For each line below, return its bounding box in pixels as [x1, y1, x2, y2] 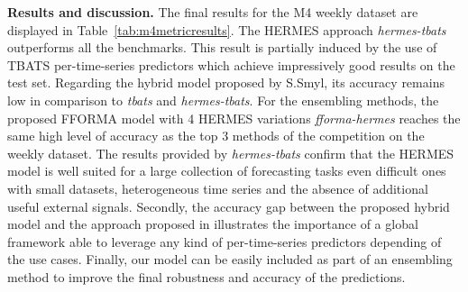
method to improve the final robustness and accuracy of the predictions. [7, 267, 406, 286]
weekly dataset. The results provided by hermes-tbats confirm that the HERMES [7, 143, 454, 162]
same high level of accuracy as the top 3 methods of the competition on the [7, 126, 425, 145]
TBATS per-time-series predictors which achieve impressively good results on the [7, 55, 455, 74]
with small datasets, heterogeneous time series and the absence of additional [7, 178, 428, 197]
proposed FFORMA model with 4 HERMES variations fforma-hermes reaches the [7, 108, 461, 127]
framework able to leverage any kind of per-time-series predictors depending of [7, 232, 442, 251]
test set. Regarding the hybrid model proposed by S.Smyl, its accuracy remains [7, 73, 445, 92]
